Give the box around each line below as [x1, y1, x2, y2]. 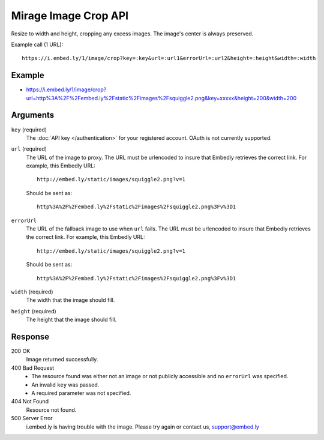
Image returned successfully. [26, 356, 98, 363]
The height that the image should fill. [26, 316, 117, 324]
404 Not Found [11, 398, 49, 405]
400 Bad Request [11, 364, 55, 372]
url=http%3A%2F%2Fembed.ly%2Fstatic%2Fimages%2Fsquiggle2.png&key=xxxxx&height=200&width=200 [26, 94, 297, 101]
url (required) [11, 145, 47, 152]
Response [11, 331, 50, 342]
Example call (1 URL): [11, 41, 64, 48]
